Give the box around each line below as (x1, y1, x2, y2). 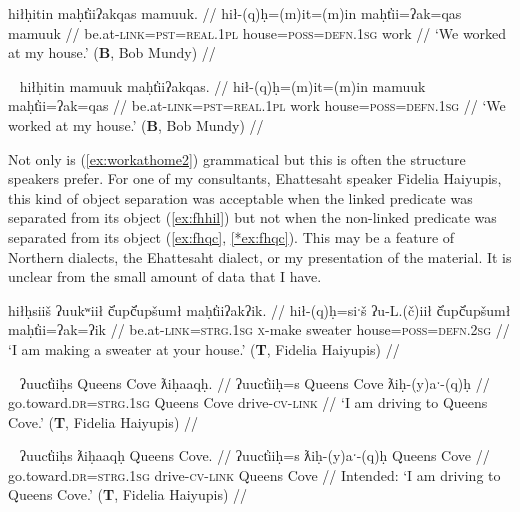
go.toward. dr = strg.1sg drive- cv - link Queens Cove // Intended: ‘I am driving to (8, 464, 501, 485)
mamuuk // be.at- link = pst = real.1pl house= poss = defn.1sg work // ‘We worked (8, 22, 507, 43)
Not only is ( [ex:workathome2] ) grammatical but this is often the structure (8, 148, 466, 169)
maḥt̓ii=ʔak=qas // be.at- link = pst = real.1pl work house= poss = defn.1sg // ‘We (8, 95, 506, 116)
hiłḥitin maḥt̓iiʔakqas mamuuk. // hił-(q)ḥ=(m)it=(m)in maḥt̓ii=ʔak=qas (8, 3, 462, 23)
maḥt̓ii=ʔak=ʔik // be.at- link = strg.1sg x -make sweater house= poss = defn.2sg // (8, 319, 510, 340)
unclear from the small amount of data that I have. (8, 266, 322, 287)
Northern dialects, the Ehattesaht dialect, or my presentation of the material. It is (8, 246, 512, 267)
